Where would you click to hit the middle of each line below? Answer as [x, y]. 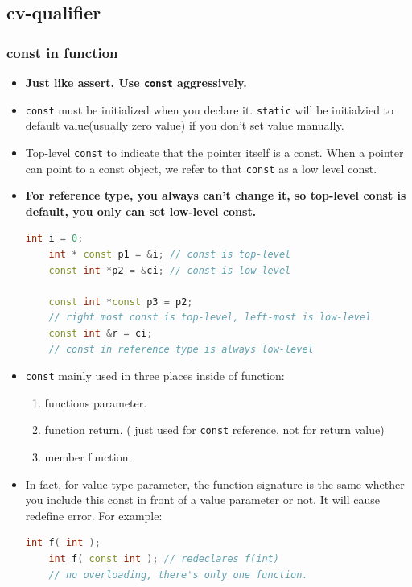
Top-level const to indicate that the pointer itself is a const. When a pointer [214, 152]
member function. [88, 457]
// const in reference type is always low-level [181, 349]
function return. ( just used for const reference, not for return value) [214, 430]
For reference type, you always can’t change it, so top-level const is [216, 195]
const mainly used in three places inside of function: [155, 376]
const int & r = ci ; [101, 333]
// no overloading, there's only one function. [178, 575]
